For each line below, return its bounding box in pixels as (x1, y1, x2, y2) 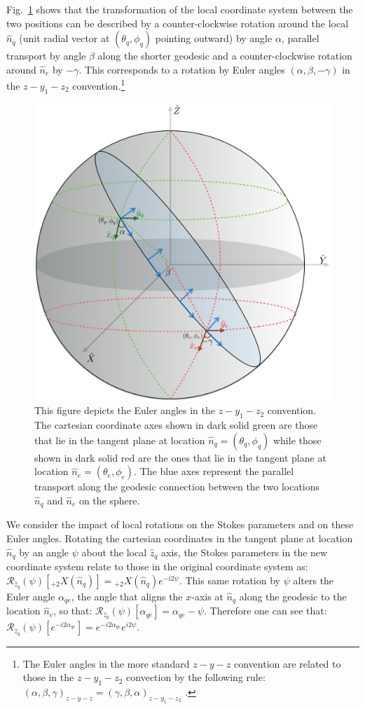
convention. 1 (72, 76, 125, 93)
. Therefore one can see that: (204, 603, 327, 618)
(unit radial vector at (19, 31, 110, 46)
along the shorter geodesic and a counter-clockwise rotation (97, 48, 352, 63)
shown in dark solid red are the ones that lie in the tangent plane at (34, 450, 326, 464)
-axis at (191, 588, 223, 603)
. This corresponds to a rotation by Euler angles (78, 62, 285, 76)
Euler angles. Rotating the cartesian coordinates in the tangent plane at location (6, 531, 353, 546)
